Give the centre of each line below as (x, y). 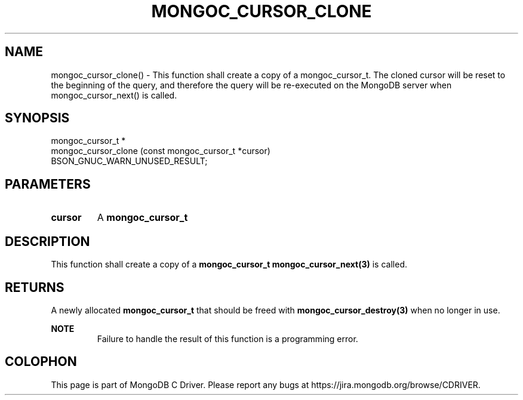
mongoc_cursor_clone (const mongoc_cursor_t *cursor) (161, 151)
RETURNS (35, 287)
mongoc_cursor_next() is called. (114, 95)
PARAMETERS (48, 184)
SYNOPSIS (37, 118)
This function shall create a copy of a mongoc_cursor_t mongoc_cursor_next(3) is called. (229, 264)
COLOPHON (41, 362)
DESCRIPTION (47, 241)
